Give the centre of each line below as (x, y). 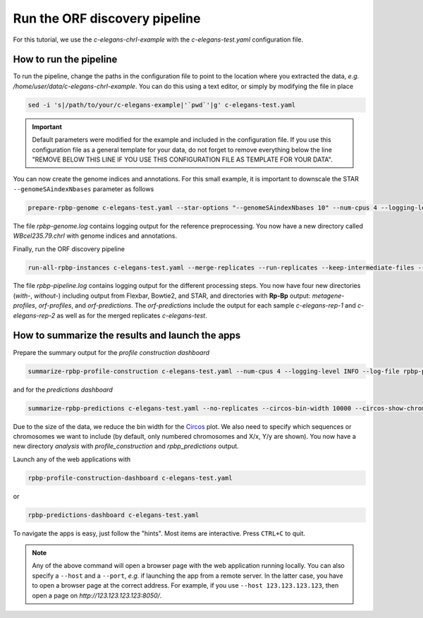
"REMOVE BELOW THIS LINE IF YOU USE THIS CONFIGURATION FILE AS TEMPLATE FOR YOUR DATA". (182, 159)
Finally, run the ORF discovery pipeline (69, 249)
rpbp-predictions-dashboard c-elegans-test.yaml (114, 515)
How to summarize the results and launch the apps (127, 335)
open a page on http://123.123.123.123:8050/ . (97, 595)
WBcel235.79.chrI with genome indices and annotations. (95, 236)
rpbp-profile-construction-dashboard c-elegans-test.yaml (130, 478)
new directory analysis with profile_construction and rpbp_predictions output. (126, 446)
